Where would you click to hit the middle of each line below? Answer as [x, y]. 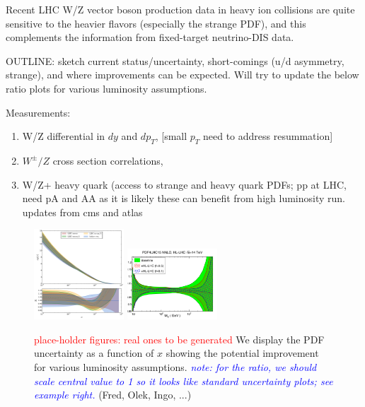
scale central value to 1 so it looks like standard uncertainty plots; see [184, 381]
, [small [171, 136]
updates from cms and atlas [82, 212]
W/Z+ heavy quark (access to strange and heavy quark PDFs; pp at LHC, [184, 184]
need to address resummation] [268, 136]
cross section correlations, [108, 160]
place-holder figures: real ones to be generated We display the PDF [179, 339]
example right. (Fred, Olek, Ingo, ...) [113, 395]
